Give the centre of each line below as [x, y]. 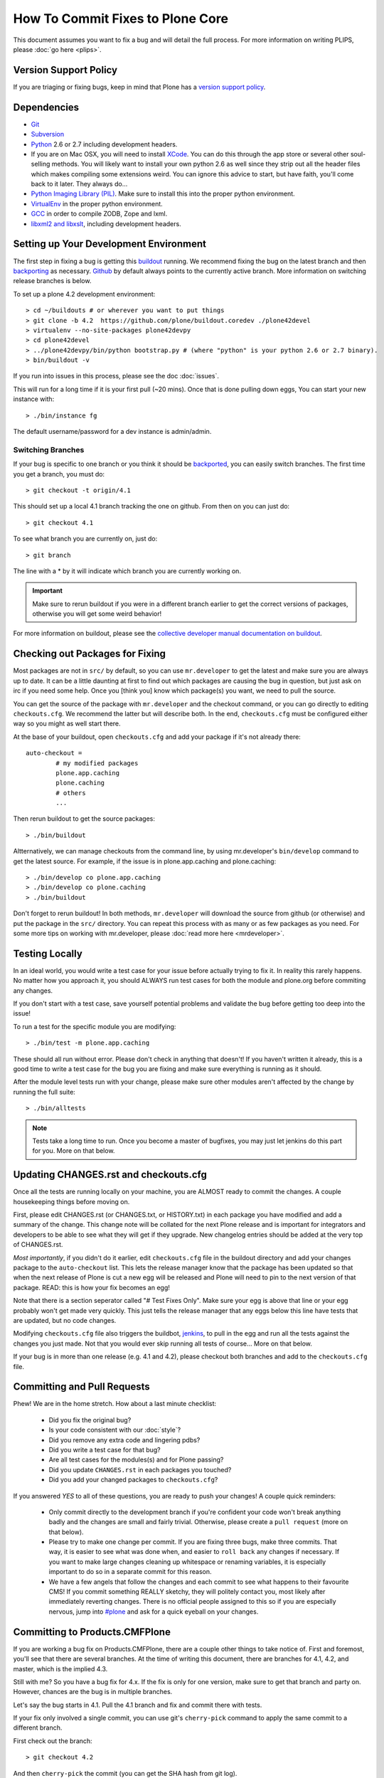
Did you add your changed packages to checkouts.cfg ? [133, 1480]
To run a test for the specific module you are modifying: [95, 1026]
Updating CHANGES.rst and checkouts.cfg [110, 1175]
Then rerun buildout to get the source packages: [84, 819]
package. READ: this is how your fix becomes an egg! [92, 1287]
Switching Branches [49, 449]
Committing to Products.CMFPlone [92, 1632]
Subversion [48, 134]
